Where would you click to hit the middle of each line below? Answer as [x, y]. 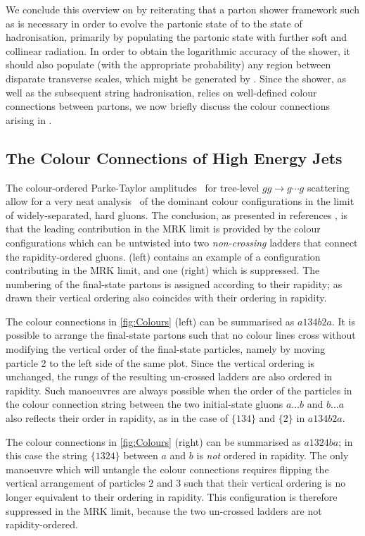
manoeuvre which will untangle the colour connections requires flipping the [167, 469]
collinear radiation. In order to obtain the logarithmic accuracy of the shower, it [178, 50]
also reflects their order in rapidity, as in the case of [117, 418]
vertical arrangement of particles [76, 483]
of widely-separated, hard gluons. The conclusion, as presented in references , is [177, 214]
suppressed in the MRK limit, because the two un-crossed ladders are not [164, 510]
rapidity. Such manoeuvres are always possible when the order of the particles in [179, 390]
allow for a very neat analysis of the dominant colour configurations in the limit [180, 201]
